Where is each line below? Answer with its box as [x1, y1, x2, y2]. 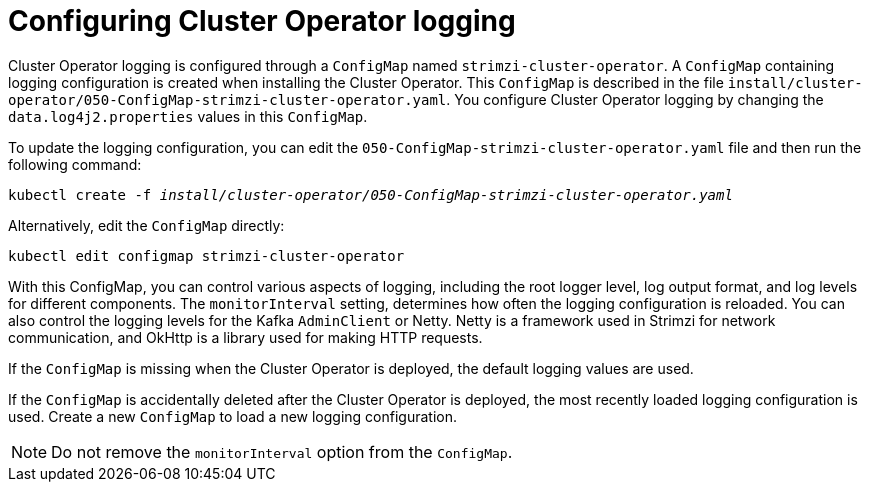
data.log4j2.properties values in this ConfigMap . [8, 107, 368, 125]
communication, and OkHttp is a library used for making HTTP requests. [8, 328, 483, 346]
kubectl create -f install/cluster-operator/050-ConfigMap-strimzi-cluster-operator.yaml [8, 186, 733, 203]
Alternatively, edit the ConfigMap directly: [8, 216, 285, 234]
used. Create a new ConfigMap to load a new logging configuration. [8, 407, 458, 425]
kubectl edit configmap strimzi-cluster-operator [8, 247, 405, 264]
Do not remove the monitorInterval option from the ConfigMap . [51, 441, 513, 462]
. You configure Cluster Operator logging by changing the [446, 90, 824, 108]
